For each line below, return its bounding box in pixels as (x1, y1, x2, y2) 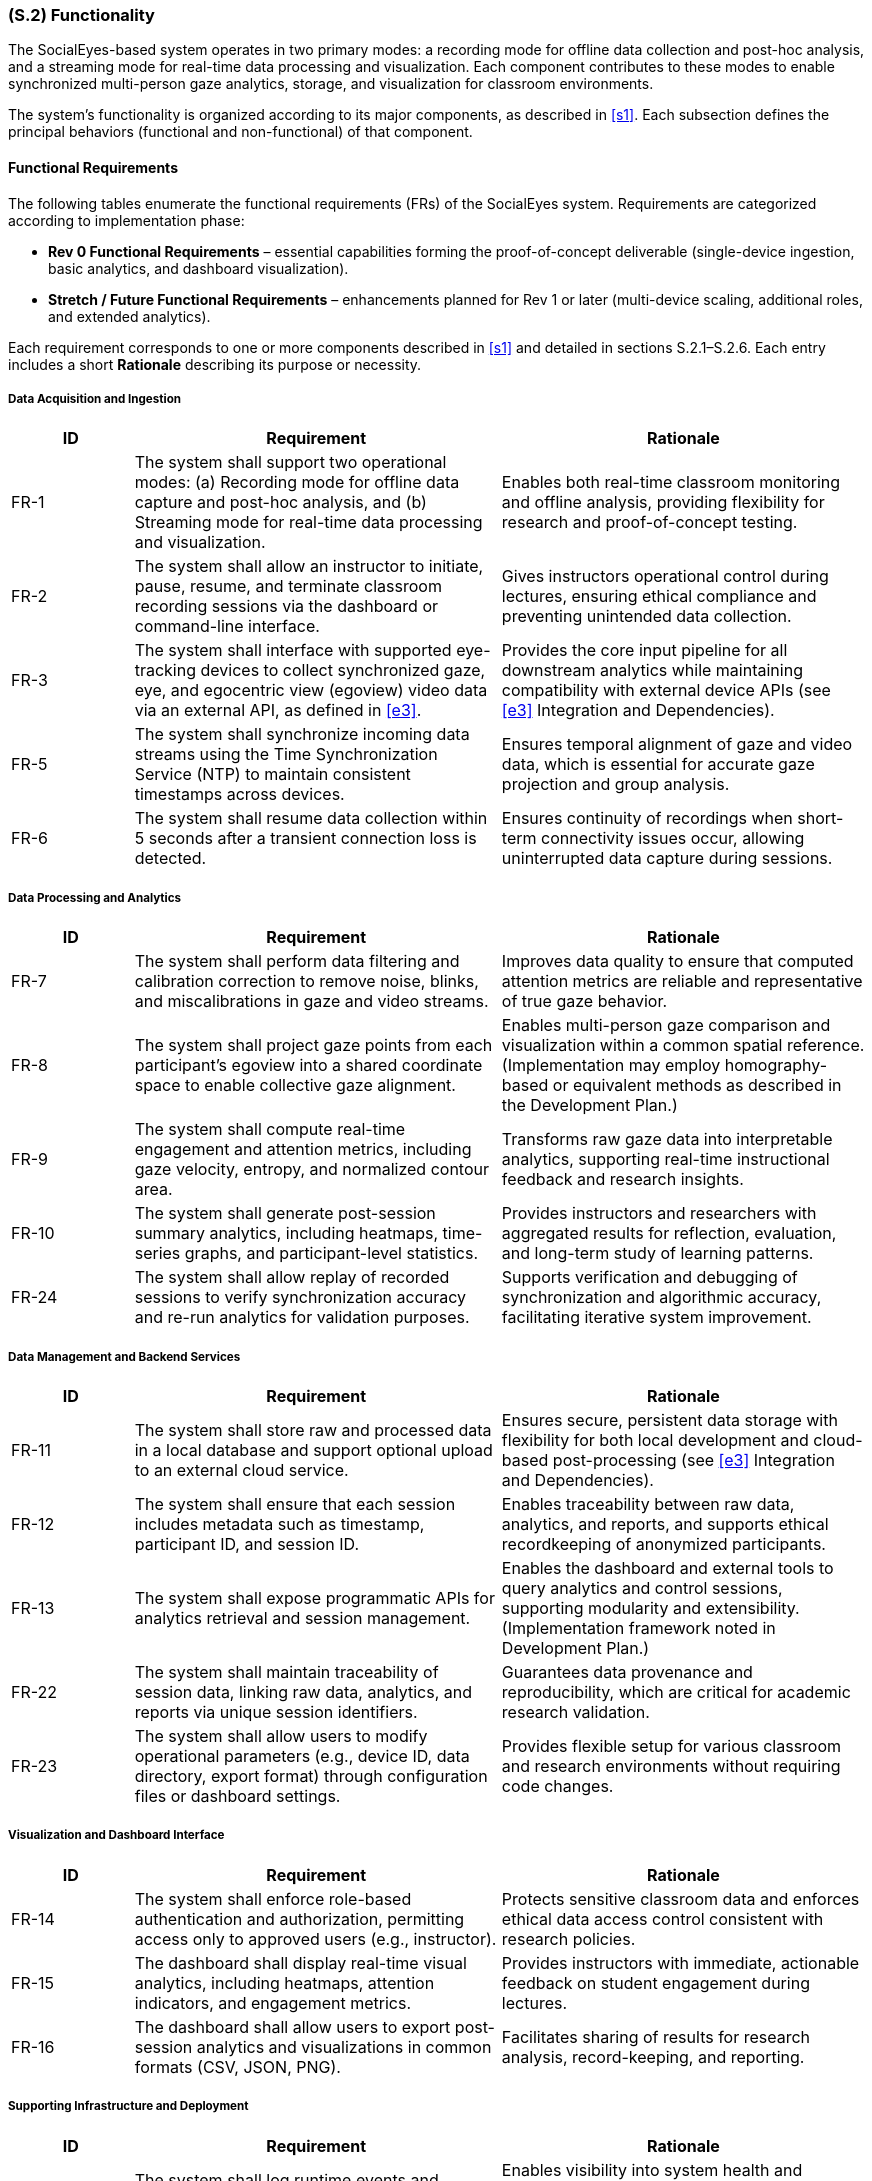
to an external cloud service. (134, 1459, 349, 1480)
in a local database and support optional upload (134, 1439, 493, 1460)
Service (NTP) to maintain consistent (134, 764, 411, 785)
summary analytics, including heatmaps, (134, 1223, 439, 1244)
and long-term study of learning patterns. (501, 1243, 814, 1264)
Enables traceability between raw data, (501, 1493, 795, 1514)
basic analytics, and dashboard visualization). (48, 259, 349, 277)
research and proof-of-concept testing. (501, 512, 798, 533)
